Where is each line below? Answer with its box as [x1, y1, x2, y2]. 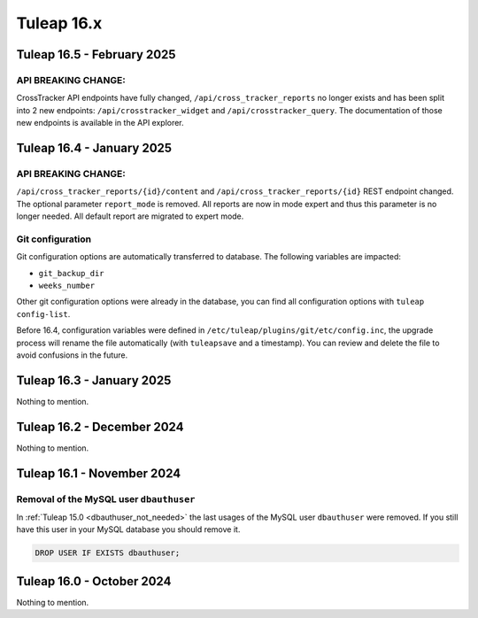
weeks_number [38, 280, 96, 290]
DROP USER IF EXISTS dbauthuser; [35, 548, 181, 558]
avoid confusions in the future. [16, 350, 128, 360]
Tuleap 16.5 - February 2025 [16, 47, 176, 62]
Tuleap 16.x [16, 13, 103, 33]
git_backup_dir [38, 268, 105, 278]
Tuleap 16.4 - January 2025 [16, 140, 173, 155]
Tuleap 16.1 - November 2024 [16, 466, 181, 481]
